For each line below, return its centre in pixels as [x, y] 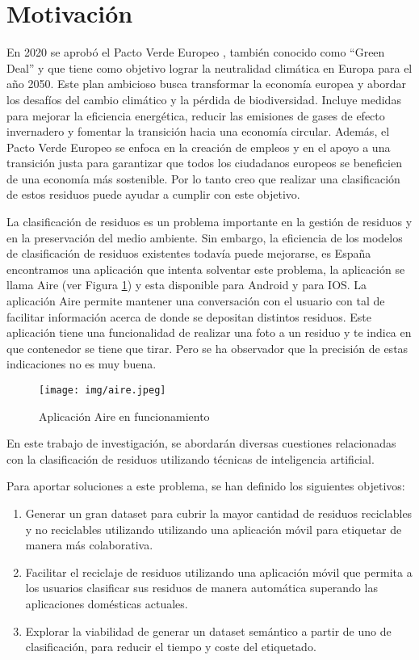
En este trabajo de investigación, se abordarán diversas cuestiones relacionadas [201, 443]
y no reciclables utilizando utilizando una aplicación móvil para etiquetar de [214, 529]
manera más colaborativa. [89, 545]
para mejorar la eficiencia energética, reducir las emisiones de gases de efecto [196, 115]
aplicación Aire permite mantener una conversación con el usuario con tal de [196, 301]
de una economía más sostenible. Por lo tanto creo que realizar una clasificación [203, 178]
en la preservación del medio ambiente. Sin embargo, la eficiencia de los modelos [205, 237]
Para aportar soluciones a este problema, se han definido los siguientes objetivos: [206, 486]
